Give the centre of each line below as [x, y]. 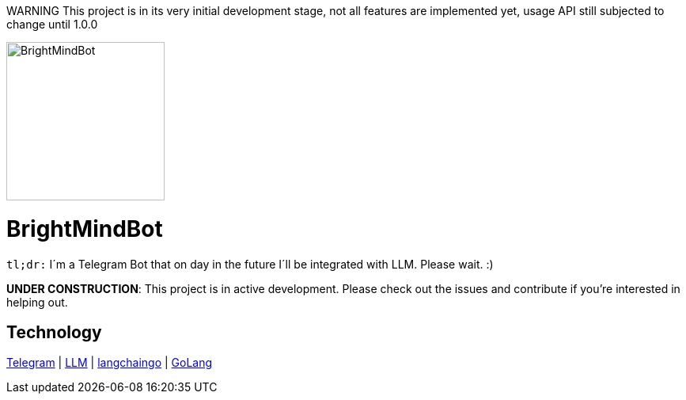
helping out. [37, 302]
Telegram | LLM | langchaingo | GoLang [110, 363]
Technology [54, 332]
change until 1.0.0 [52, 24]
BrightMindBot [85, 229]
